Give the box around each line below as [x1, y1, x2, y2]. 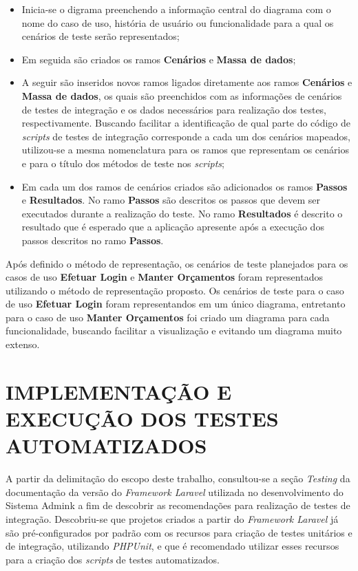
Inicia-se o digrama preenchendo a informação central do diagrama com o [21, 2, 331, 16]
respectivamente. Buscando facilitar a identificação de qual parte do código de [21, 116, 351, 130]
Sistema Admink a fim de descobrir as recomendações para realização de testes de [6, 498, 350, 513]
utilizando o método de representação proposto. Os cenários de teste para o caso [6, 283, 344, 297]
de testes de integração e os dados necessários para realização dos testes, [21, 102, 326, 116]
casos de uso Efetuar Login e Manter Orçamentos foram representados [6, 270, 323, 284]
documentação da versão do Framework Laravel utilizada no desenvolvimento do [6, 484, 344, 499]
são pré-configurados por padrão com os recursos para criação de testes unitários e [6, 525, 352, 539]
